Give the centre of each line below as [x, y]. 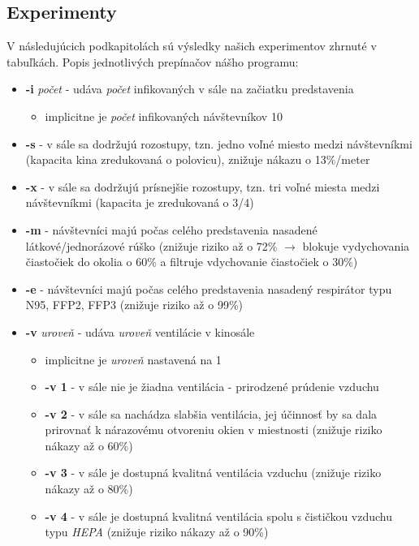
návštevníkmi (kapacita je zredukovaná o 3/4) [140, 202]
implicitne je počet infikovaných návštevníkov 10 [164, 116]
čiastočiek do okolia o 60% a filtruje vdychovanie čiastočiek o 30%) [192, 262]
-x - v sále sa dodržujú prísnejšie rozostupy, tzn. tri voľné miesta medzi [203, 186]
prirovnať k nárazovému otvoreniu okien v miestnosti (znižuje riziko [214, 430]
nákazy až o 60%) [89, 445]
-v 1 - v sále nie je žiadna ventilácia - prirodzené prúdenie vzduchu [212, 387]
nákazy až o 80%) [89, 489]
